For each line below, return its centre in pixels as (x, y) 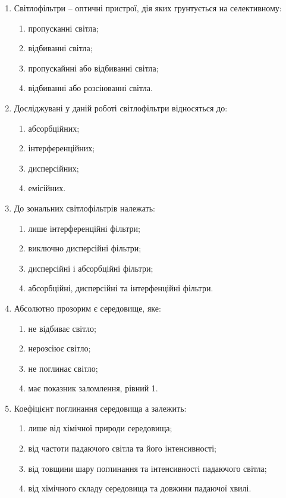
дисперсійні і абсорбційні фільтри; (91, 268)
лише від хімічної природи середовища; (100, 428)
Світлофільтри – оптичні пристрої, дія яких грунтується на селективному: (148, 8)
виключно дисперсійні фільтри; (85, 248)
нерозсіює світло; (59, 348)
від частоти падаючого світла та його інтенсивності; (122, 448)
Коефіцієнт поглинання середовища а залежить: (100, 408)
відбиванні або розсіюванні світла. (90, 88)
